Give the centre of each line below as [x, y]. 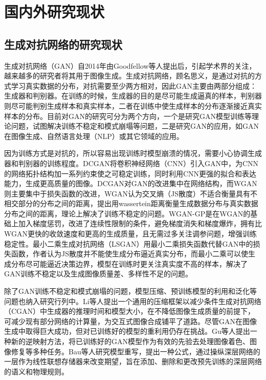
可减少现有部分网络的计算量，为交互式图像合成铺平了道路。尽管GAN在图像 [130, 321]
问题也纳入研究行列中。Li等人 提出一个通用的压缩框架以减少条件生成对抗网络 [133, 301]
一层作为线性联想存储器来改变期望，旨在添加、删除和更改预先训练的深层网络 [133, 361]
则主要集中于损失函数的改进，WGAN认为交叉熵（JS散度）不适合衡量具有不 [131, 193]
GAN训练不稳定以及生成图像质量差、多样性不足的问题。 [98, 274]
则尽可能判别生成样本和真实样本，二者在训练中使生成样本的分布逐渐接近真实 [133, 105]
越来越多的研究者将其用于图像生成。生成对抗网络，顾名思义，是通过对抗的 [129, 76]
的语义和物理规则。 [36, 371]
